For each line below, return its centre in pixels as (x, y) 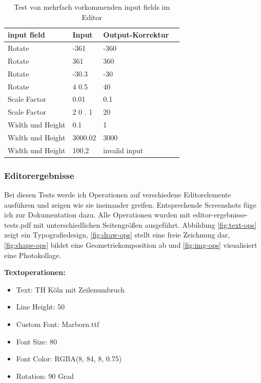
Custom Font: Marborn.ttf (58, 324)
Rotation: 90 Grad (45, 376)
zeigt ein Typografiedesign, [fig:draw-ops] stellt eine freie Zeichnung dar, (117, 235)
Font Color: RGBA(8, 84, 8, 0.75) (69, 359)
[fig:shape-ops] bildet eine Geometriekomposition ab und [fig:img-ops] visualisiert (131, 245)
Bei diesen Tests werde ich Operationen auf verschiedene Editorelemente (118, 195)
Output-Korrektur (136, 35)
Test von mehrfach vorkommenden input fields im (92, 7)
